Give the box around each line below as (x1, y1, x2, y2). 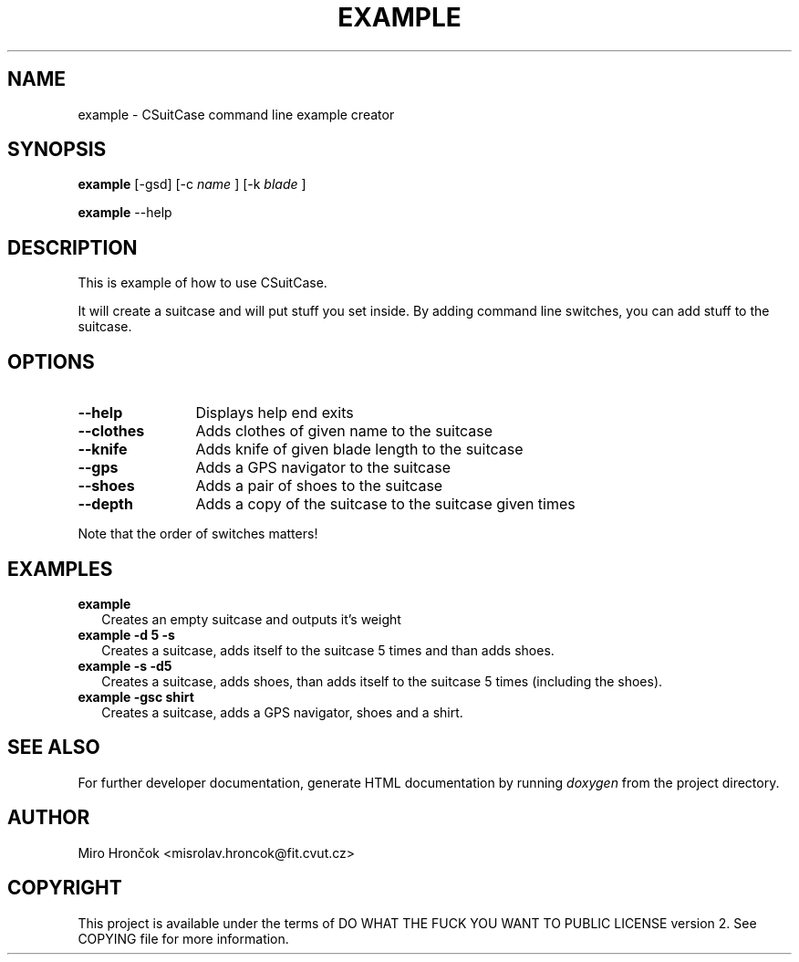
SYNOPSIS (7, 138, 107, 162)
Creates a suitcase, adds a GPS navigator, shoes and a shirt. (101, 704, 463, 720)
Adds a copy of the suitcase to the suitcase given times (195, 495, 576, 514)
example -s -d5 (78, 657, 172, 674)
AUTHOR (7, 806, 90, 830)
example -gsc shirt (78, 688, 194, 705)
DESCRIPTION (7, 235, 138, 259)
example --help (78, 204, 172, 221)
